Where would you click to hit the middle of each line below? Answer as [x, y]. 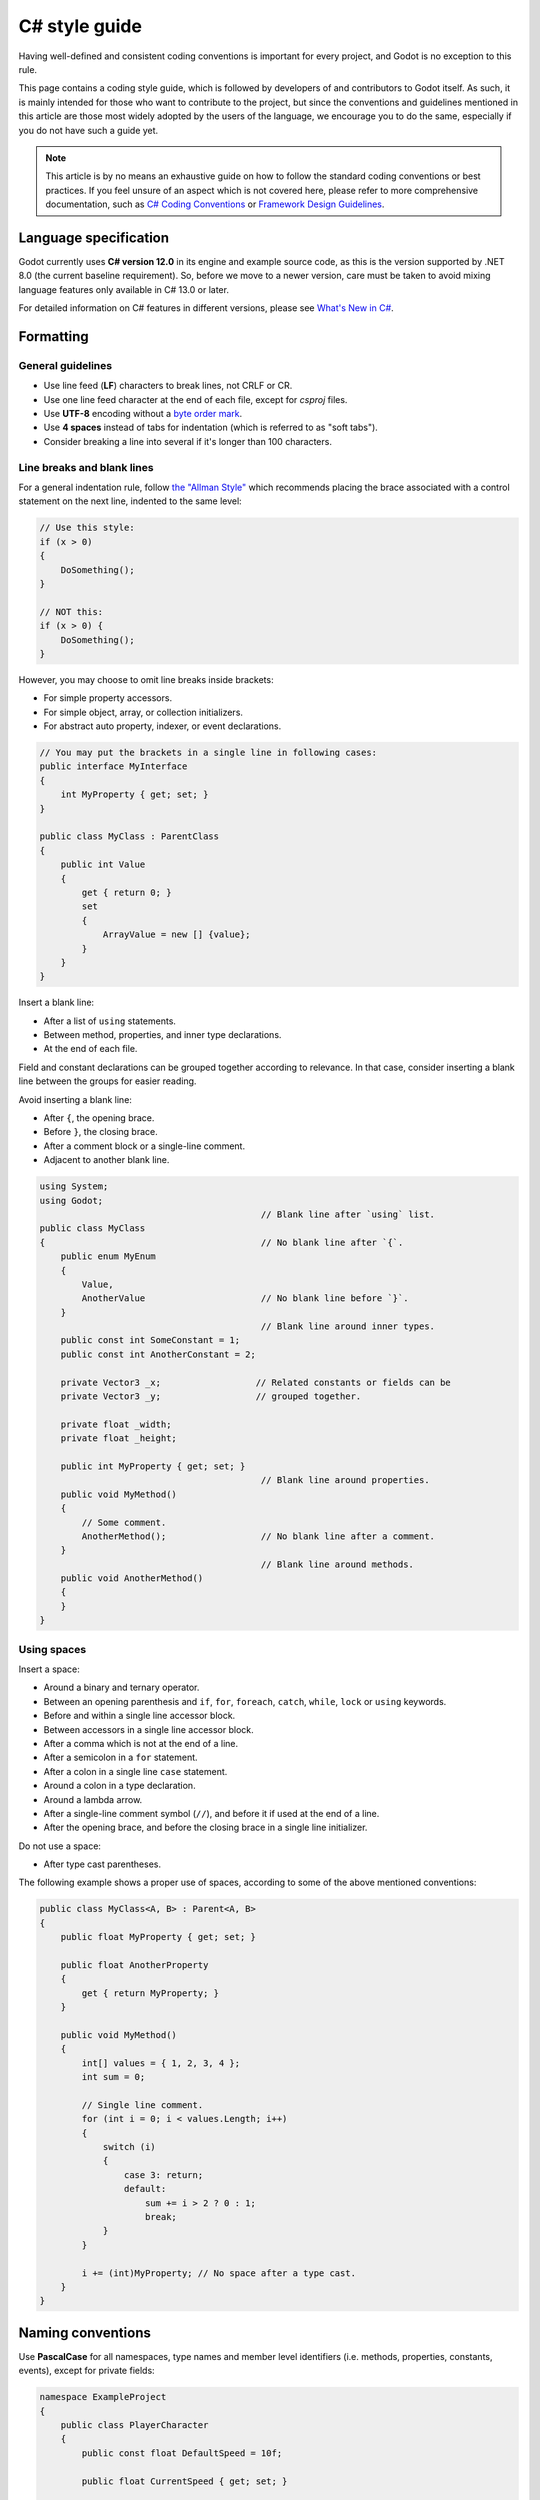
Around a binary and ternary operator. [121, 1687]
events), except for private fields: [86, 2371]
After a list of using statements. [110, 1021]
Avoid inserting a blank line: [75, 1099]
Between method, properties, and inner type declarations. [162, 1035]
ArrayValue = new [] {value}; [176, 934]
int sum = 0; [113, 2077]
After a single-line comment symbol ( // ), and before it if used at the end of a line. [211, 1813]
